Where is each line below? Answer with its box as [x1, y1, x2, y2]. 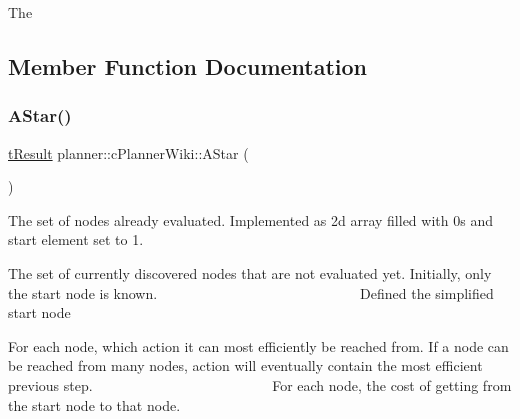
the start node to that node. [8, 394, 181, 415]
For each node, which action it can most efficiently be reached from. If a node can [8, 335, 509, 356]
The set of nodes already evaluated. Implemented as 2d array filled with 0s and [8, 209, 493, 230]
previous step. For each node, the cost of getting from [8, 374, 512, 395]
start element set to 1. [8, 229, 144, 250]
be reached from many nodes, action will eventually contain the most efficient [8, 355, 483, 376]
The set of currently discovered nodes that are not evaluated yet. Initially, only [8, 262, 492, 283]
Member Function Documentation [8, 50, 368, 81]
